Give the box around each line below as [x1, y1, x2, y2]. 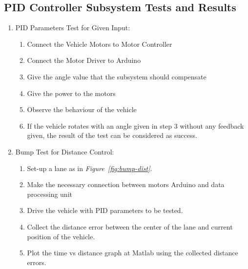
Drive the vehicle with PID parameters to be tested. [27, 205, 183, 215]
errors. [27, 257, 46, 267]
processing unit [27, 189, 72, 199]
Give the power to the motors [27, 88, 116, 98]
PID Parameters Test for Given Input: [15, 22, 130, 33]
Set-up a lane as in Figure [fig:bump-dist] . [27, 163, 152, 173]
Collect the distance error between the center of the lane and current [27, 221, 233, 231]
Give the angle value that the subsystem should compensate [27, 71, 207, 81]
